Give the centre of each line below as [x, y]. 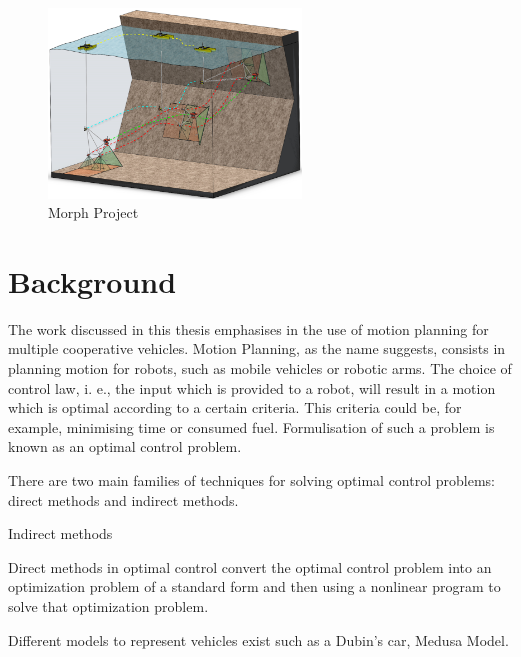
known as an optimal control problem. [125, 446]
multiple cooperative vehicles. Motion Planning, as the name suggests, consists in [257, 348]
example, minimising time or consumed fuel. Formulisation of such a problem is [251, 426]
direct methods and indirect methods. [123, 499]
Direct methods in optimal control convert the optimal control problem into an [250, 566]
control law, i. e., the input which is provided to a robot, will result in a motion [252, 387]
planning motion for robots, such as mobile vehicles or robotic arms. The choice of [260, 368]
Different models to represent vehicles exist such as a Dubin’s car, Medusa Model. [258, 639]
